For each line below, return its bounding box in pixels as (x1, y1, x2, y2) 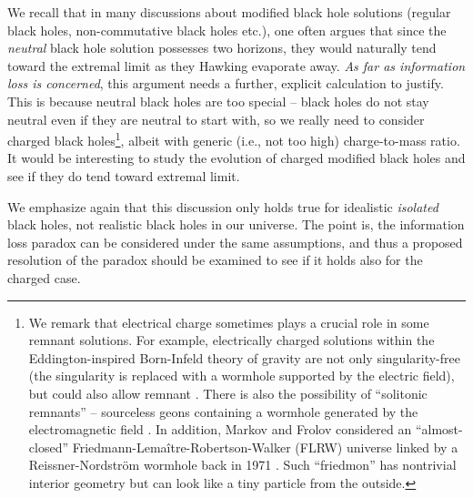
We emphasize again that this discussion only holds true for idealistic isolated (7, 197, 438, 216)
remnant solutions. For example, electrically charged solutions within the (28, 330, 435, 350)
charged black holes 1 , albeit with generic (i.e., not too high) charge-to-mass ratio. (7, 128, 460, 149)
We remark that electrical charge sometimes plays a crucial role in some (28, 312, 429, 331)
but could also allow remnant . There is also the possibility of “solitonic (28, 383, 428, 402)
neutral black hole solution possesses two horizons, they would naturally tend (7, 38, 437, 57)
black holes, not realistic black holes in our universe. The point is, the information (7, 215, 465, 234)
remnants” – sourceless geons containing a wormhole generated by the (28, 401, 418, 421)
